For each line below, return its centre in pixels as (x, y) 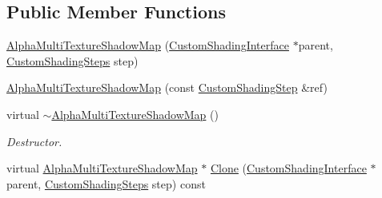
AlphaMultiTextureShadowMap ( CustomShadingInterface (148, 45)
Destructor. (34, 141)
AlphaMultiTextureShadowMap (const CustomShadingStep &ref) (167, 87)
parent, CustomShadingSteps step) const (106, 183)
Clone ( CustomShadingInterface (288, 168)
